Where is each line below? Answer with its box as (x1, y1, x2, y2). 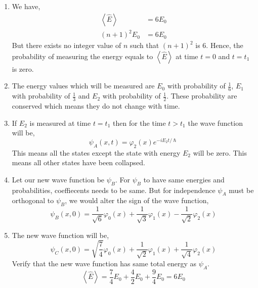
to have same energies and (143, 174, 225, 184)
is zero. (12, 63, 34, 74)
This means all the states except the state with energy (12, 147, 181, 158)
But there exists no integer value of (12, 40, 121, 51)
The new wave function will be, (12, 229, 109, 240)
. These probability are (166, 90, 237, 101)
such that (130, 40, 159, 51)
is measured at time (29, 117, 91, 128)
